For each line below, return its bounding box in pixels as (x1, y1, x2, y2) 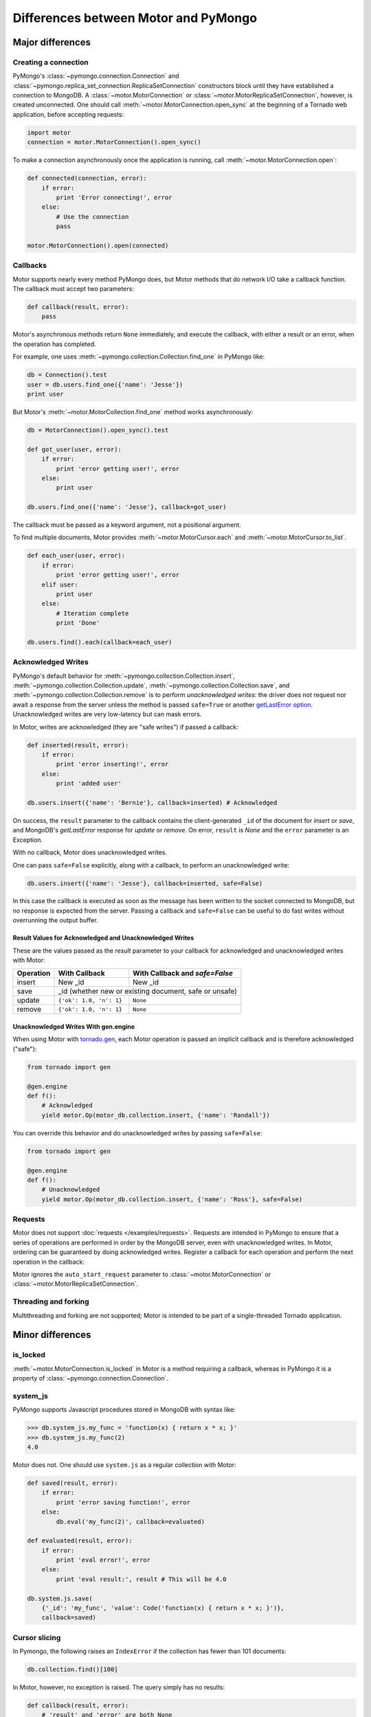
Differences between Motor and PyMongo (12, 10, 258, 25)
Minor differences (12, 1329, 91, 1341)
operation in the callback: (12, 1258, 85, 1266)
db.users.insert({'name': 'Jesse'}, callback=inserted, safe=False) (27, 879, 263, 887)
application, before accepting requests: (12, 110, 124, 118)
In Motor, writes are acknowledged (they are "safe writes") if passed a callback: (12, 723, 238, 731)
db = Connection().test (27, 371, 108, 379)
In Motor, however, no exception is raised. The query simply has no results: (12, 1683, 225, 1692)
